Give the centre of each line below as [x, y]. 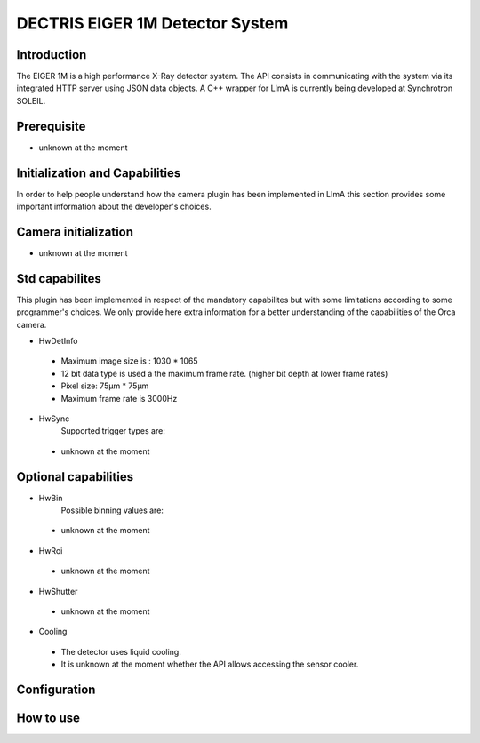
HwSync [54, 419]
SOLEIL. [31, 100]
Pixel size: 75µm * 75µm [105, 386]
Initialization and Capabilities [99, 173]
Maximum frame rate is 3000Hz [119, 398]
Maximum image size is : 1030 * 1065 [130, 361]
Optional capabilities [75, 477]
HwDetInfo [58, 341]
